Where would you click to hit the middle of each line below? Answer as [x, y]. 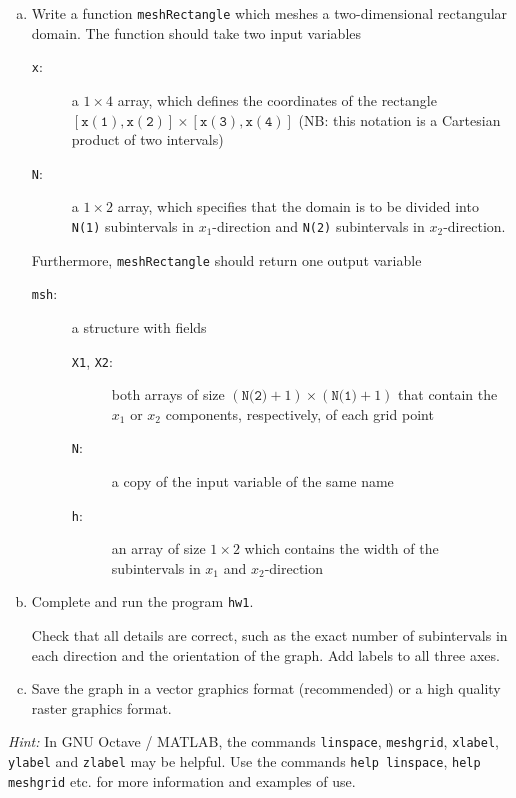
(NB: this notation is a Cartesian [399, 119]
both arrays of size [168, 394]
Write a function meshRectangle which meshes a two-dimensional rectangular [269, 13]
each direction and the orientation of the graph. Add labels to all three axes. [265, 654]
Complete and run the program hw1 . [142, 601]
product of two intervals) [147, 139]
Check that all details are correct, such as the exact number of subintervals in [269, 635]
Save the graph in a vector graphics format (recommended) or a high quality [266, 688]
